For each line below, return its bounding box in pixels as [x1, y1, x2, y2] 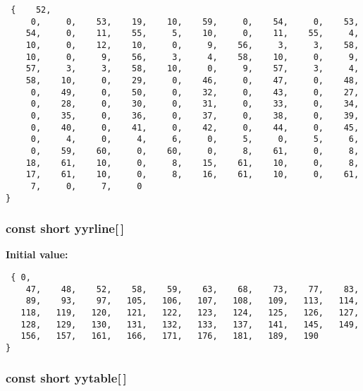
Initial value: [6, 247, 68, 262]
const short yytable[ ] [6, 369, 127, 387]
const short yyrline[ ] [6, 219, 125, 237]
